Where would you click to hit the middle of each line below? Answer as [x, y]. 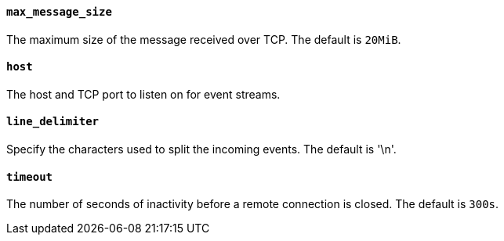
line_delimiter [53, 122]
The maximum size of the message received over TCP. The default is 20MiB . [204, 39]
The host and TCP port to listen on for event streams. [143, 94]
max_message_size [59, 12]
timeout [30, 176]
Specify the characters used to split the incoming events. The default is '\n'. [201, 149]
